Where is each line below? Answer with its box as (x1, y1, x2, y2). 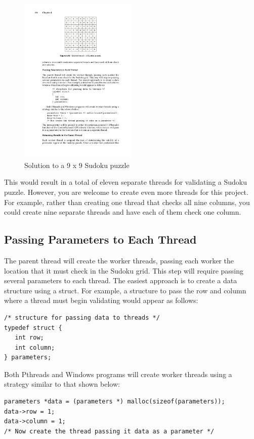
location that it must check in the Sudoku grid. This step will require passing (4, 265, 244, 276)
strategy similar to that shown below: (4, 379, 120, 389)
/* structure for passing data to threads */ (4, 314, 160, 321)
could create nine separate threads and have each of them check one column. (4, 207, 241, 217)
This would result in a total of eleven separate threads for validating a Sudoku (4, 177, 247, 187)
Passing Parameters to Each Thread (4, 231, 197, 247)
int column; (15, 344, 55, 351)
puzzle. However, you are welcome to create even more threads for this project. (4, 186, 248, 197)
